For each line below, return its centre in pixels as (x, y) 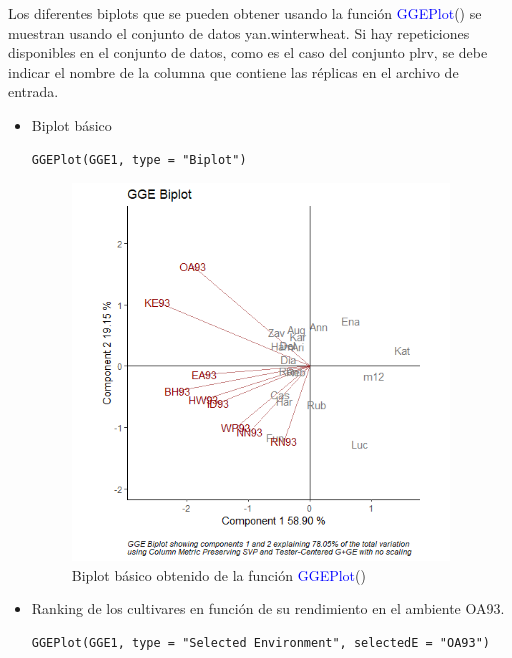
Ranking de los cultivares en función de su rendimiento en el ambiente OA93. (268, 608)
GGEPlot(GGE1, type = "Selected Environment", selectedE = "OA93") (260, 642)
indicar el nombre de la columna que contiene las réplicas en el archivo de (233, 71)
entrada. (33, 91)
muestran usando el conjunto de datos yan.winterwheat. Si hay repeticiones (239, 32)
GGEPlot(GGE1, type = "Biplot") (139, 159)
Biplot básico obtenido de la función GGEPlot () (218, 574)
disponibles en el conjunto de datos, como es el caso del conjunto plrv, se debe (248, 52)
